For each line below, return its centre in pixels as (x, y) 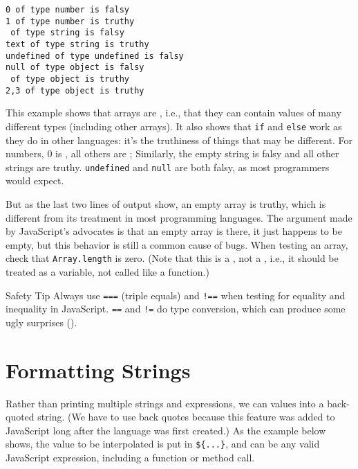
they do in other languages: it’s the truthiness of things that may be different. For (179, 140)
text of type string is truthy (77, 44)
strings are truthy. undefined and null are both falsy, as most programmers (168, 167)
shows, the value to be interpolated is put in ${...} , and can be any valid (163, 444)
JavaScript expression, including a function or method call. (130, 458)
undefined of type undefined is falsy (95, 56)
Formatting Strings (98, 370)
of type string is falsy (67, 33)
